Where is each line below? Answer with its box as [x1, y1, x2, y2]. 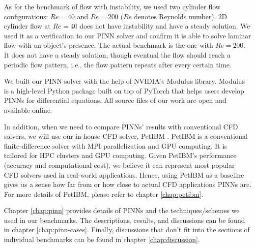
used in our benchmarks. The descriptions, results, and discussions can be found [4, 215, 245, 225]
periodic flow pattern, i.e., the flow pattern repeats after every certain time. [4, 59, 231, 69]
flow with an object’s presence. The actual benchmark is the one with [4, 40, 213, 50]
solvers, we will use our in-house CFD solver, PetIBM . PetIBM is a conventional [4, 131, 248, 141]
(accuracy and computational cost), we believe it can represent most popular [4, 159, 235, 170]
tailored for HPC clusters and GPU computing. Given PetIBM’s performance [4, 150, 237, 160]
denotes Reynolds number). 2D [134, 11, 227, 21]
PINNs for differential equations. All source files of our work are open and [4, 95, 227, 105]
